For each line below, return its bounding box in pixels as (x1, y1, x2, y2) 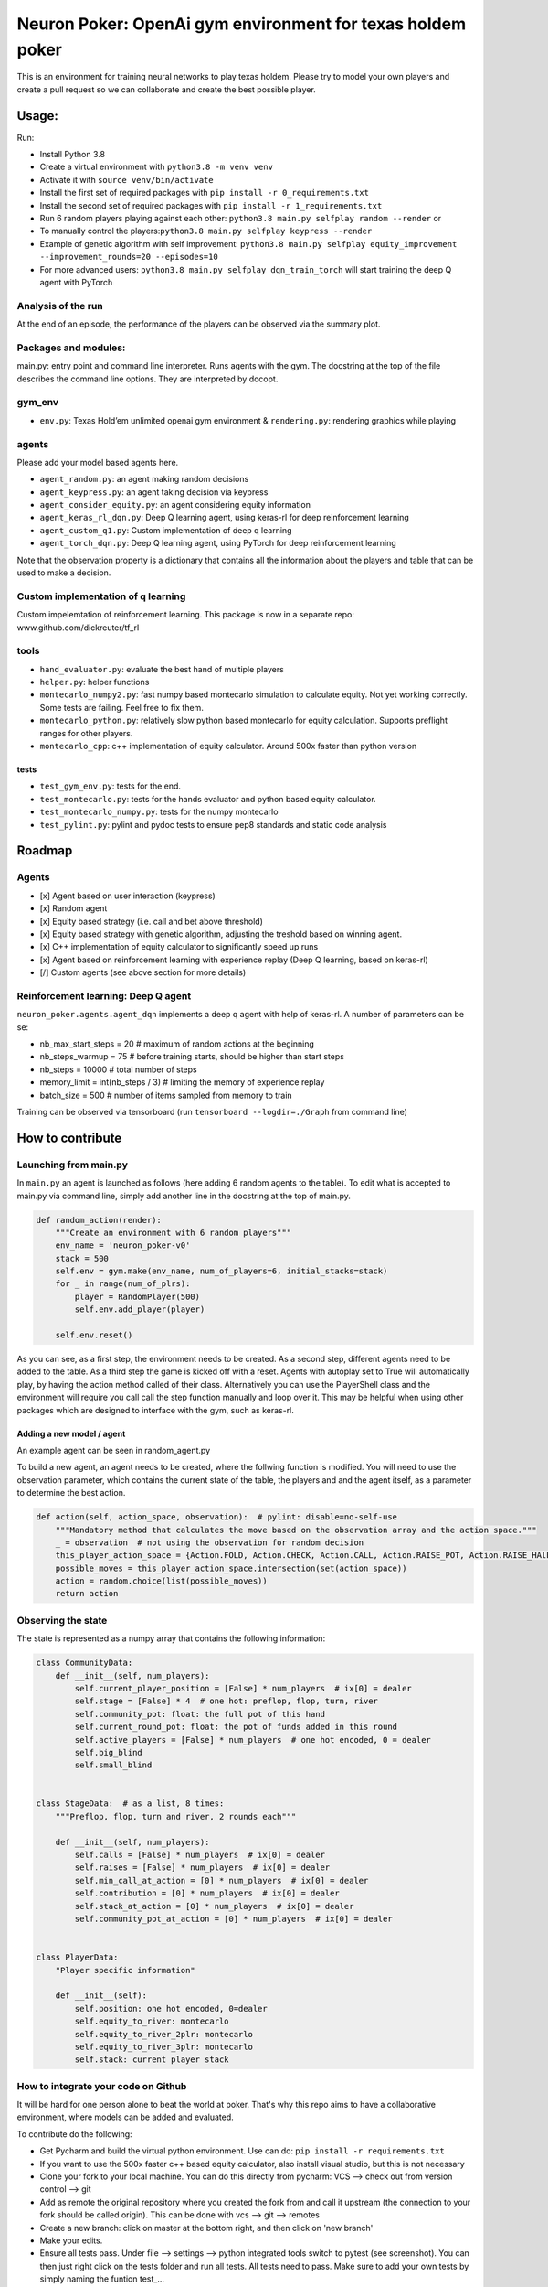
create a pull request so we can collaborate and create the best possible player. (16, 83, 317, 95)
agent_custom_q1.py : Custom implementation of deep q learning (39, 524, 292, 535)
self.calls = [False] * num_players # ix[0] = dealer (74, 1850, 326, 1861)
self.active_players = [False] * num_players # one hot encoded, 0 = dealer (74, 1734, 431, 1745)
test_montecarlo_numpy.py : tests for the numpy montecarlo (39, 806, 279, 818)
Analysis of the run (16, 299, 104, 312)
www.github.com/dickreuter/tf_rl (16, 622, 140, 633)
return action (55, 1588, 119, 1599)
